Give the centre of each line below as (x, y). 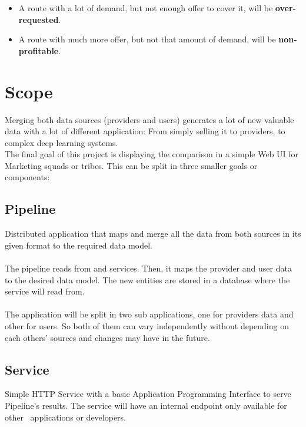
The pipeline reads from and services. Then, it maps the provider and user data (148, 268)
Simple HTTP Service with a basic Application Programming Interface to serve (148, 394)
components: (27, 177)
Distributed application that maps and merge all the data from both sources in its (153, 234)
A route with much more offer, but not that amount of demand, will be (147, 39)
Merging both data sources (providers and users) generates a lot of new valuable (149, 119)
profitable (39, 50)
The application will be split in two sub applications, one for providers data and (149, 314)
